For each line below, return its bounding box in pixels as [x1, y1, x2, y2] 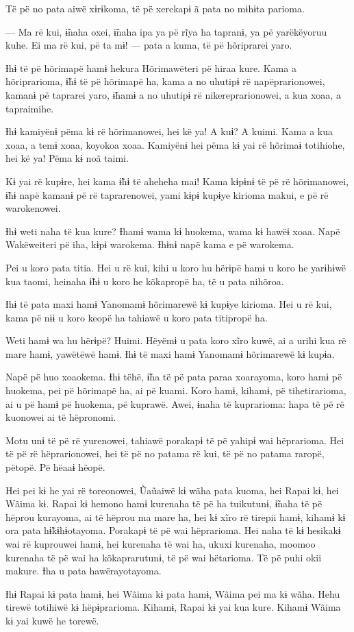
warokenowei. [5, 201, 61, 215]
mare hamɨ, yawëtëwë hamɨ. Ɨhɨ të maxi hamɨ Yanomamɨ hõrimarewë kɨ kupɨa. [5, 346, 335, 361]
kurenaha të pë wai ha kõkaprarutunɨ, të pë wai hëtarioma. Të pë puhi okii [5, 550, 322, 564]
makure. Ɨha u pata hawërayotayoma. [5, 563, 162, 578]
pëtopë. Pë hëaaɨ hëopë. [5, 460, 105, 474]
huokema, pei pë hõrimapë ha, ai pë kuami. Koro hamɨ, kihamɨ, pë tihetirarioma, [5, 383, 346, 398]
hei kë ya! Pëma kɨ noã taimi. [5, 151, 129, 165]
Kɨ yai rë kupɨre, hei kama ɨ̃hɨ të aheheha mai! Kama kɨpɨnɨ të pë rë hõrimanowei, [5, 173, 349, 188]
